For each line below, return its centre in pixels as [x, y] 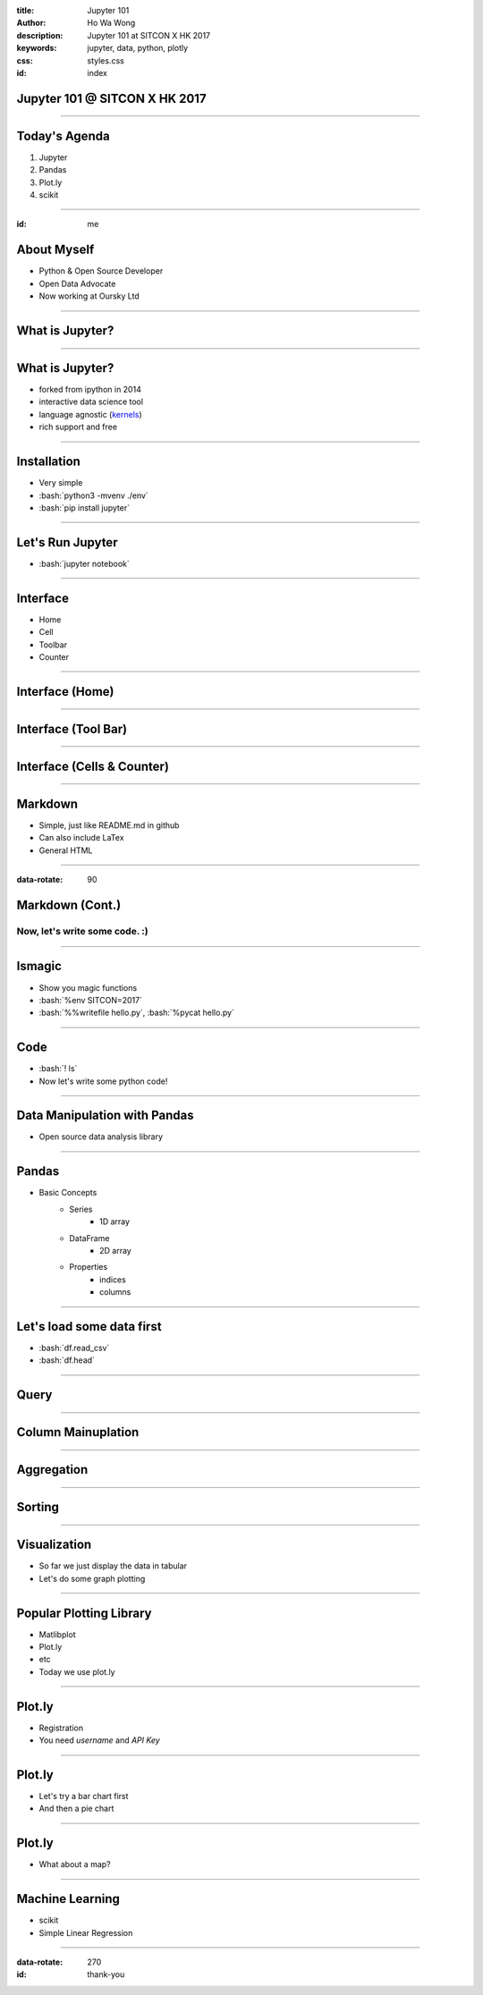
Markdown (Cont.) [69, 905]
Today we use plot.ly [77, 1671]
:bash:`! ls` [58, 1069]
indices [113, 1280]
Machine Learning [68, 1899]
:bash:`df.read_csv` [74, 1348]
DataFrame [89, 1238]
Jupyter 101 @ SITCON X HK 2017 [111, 98]
